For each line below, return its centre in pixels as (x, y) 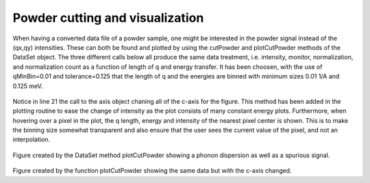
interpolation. (32, 139)
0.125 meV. (28, 86)
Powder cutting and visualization (108, 18)
